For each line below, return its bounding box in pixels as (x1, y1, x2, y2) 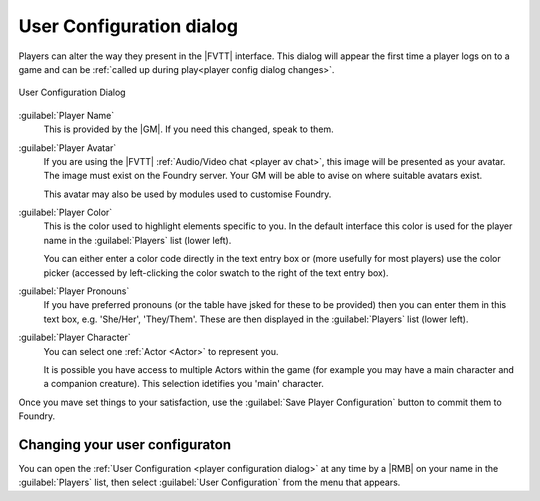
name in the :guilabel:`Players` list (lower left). (43, 234, 232, 246)
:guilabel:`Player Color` (18, 206, 113, 219)
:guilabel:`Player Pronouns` (18, 285, 130, 297)
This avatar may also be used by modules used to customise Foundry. (43, 188, 332, 200)
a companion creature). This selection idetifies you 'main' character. (43, 378, 324, 390)
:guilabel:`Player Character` (18, 331, 132, 344)
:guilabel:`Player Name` (18, 109, 115, 121)
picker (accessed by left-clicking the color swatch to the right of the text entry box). (43, 266, 389, 279)
